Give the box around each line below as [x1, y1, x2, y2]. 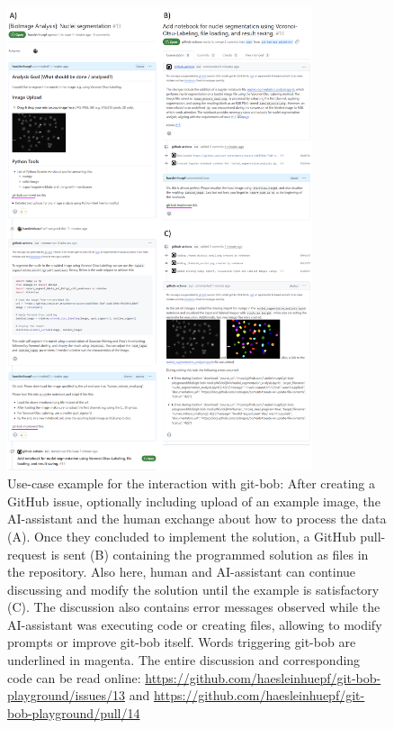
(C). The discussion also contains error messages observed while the [7, 597, 381, 616]
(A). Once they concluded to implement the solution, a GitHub [7, 526, 356, 545]
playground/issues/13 [7, 686, 125, 705]
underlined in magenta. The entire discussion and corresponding [7, 651, 361, 670]
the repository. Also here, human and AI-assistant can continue [7, 562, 356, 581]
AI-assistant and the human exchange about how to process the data [7, 509, 387, 528]
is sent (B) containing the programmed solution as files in [50, 544, 369, 563]
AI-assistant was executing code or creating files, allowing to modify [7, 615, 382, 633]
